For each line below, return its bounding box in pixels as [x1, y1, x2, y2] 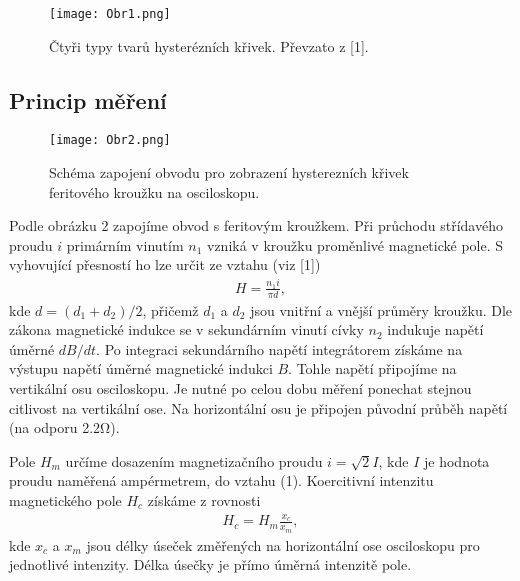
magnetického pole [9, 490, 122, 510]
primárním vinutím [66, 234, 184, 255]
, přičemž [142, 299, 199, 320]
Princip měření [9, 84, 167, 115]
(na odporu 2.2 [9, 417, 101, 438]
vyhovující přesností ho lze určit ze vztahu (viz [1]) [9, 254, 321, 275]
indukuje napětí [387, 319, 484, 340]
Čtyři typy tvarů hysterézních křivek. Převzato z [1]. [49, 35, 369, 56]
